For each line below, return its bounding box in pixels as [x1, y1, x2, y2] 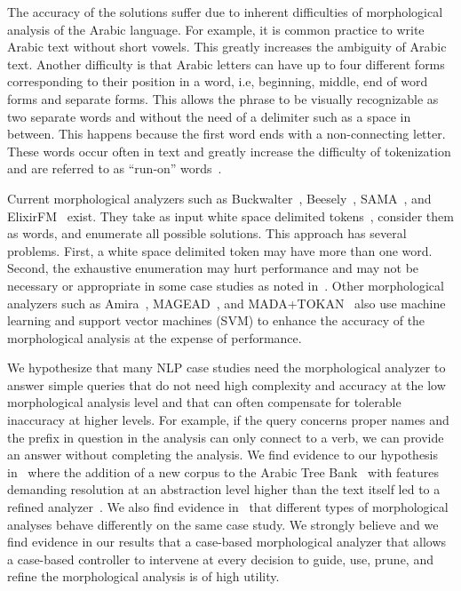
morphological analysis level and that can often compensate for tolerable [7, 393, 401, 411]
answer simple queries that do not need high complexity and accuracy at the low [7, 375, 446, 394]
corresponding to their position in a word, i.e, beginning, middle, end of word [7, 72, 428, 91]
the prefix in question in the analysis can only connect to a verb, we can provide [7, 427, 444, 446]
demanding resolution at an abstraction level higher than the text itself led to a [7, 480, 441, 499]
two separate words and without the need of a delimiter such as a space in [7, 107, 411, 125]
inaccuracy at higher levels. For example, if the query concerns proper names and [7, 411, 449, 429]
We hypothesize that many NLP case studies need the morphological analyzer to [7, 358, 446, 377]
